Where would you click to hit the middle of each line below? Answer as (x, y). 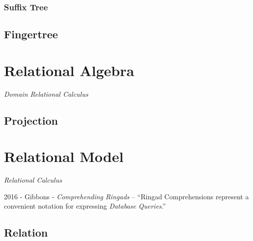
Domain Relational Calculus (46, 94)
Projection (31, 120)
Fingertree (31, 34)
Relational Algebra (69, 70)
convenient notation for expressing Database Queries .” (85, 206)
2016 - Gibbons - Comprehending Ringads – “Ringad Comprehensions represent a (126, 196)
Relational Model (64, 156)
